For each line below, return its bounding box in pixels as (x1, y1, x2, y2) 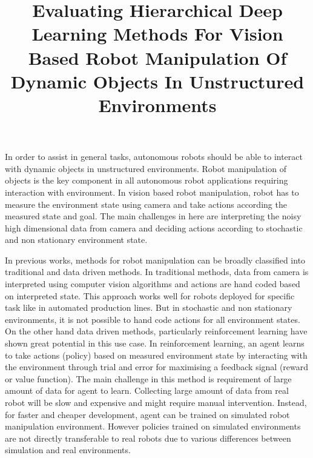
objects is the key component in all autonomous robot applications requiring (5, 174, 288, 187)
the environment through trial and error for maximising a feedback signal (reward (5, 360, 309, 373)
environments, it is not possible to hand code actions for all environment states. (5, 313, 300, 325)
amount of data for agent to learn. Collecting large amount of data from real (5, 384, 289, 397)
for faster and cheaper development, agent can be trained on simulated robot (5, 408, 290, 420)
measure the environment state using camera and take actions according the (5, 197, 287, 210)
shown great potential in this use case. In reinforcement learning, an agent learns (5, 337, 305, 350)
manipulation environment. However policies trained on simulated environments (5, 420, 301, 433)
